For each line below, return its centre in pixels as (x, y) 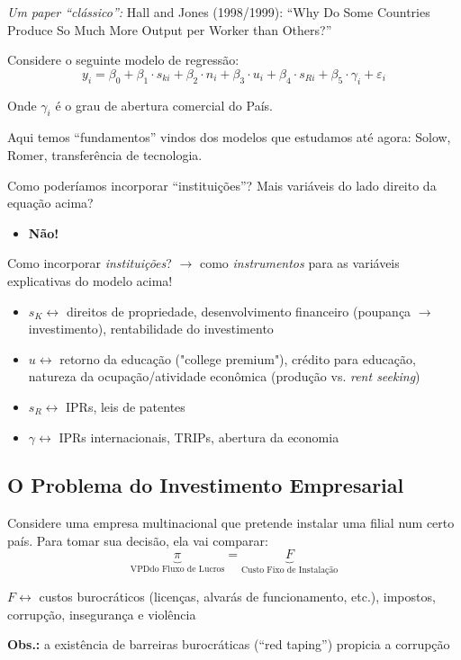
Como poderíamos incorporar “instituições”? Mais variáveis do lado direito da (222, 185)
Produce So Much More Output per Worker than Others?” (170, 29)
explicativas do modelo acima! (90, 280)
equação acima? (50, 203)
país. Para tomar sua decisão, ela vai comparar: (138, 540)
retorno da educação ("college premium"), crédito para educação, (238, 358)
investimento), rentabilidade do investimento (151, 329)
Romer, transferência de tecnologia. (105, 154)
